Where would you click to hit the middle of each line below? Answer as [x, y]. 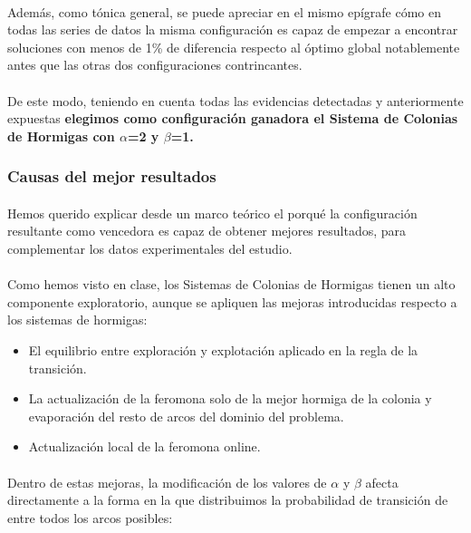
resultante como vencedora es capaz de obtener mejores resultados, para [207, 231]
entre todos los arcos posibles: [90, 517]
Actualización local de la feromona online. [144, 446]
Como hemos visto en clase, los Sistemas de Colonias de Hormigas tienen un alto [231, 284]
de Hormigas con [61, 136]
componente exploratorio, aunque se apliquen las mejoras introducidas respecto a [232, 301]
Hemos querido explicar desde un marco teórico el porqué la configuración [212, 213]
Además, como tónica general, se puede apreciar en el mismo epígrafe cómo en [225, 11]
